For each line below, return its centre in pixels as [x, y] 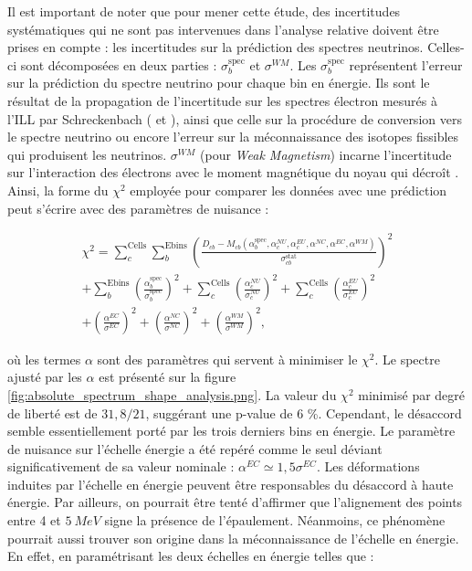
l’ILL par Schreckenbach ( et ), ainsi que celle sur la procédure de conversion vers [235, 118]
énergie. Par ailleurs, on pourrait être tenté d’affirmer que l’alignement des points [235, 502]
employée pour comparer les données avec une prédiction [288, 190]
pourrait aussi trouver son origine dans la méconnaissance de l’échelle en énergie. [233, 538]
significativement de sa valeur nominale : [121, 466]
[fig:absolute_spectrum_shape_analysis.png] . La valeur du [172, 394]
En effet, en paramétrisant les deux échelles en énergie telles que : [191, 556]
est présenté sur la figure [168, 377]
